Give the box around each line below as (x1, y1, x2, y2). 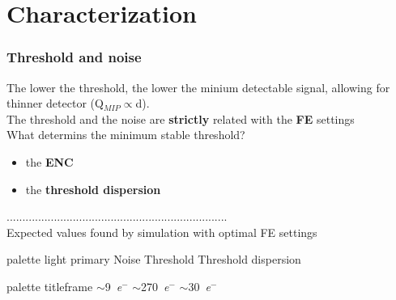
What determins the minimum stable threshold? (6, 126, 245, 143)
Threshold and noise (6, 47, 142, 67)
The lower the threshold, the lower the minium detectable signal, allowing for (6, 78, 390, 95)
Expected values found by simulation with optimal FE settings (6, 223, 317, 240)
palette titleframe (6, 277, 93, 294)
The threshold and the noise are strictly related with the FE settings (6, 110, 355, 127)
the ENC (25, 153, 74, 170)
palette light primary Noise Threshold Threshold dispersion (6, 251, 301, 268)
